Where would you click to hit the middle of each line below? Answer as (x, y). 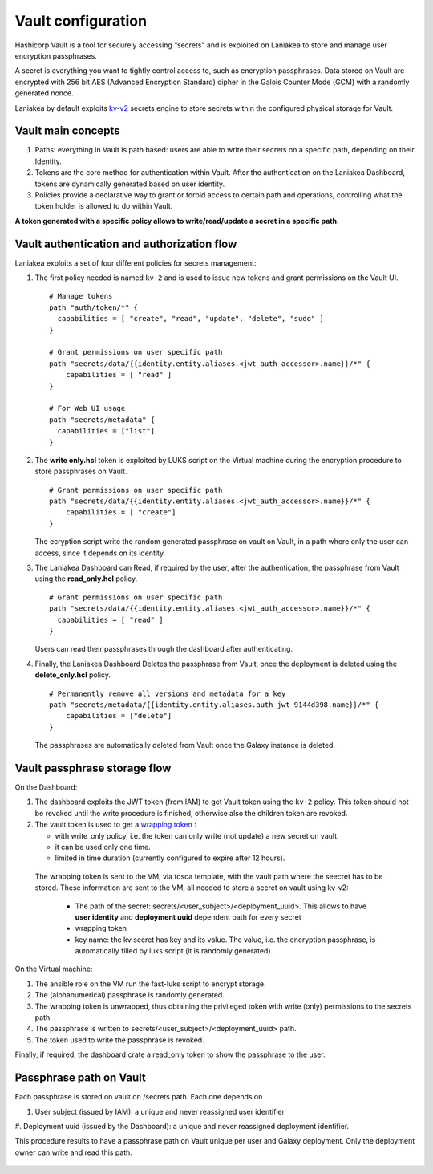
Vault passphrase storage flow (93, 768)
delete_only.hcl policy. (73, 675)
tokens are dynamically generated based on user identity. (130, 184)
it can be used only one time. (103, 847)
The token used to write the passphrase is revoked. (119, 1040)
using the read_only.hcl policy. (86, 579)
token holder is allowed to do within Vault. (104, 206)
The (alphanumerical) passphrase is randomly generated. (129, 995)
